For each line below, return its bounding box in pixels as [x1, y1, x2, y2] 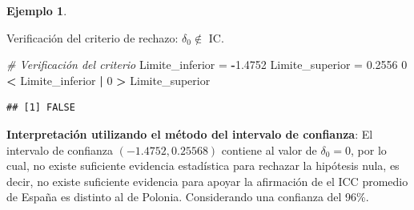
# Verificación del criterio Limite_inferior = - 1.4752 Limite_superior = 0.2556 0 [6, 56, 408, 73]
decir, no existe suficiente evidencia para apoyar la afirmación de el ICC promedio [6, 172, 408, 189]
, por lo [351, 141, 387, 158]
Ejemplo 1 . [6, 2, 67, 18]
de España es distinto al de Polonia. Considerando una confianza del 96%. [6, 188, 369, 205]
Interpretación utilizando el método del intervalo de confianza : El [6, 125, 373, 142]
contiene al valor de [221, 141, 317, 158]
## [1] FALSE [6, 102, 75, 114]
